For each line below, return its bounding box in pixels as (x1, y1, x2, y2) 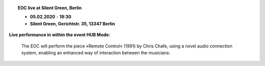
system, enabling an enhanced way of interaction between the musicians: (21, 49, 170, 56)
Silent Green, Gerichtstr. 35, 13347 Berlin (30, 21, 115, 26)
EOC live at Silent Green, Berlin (18, 5, 82, 11)
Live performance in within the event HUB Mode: (9, 32, 110, 38)
